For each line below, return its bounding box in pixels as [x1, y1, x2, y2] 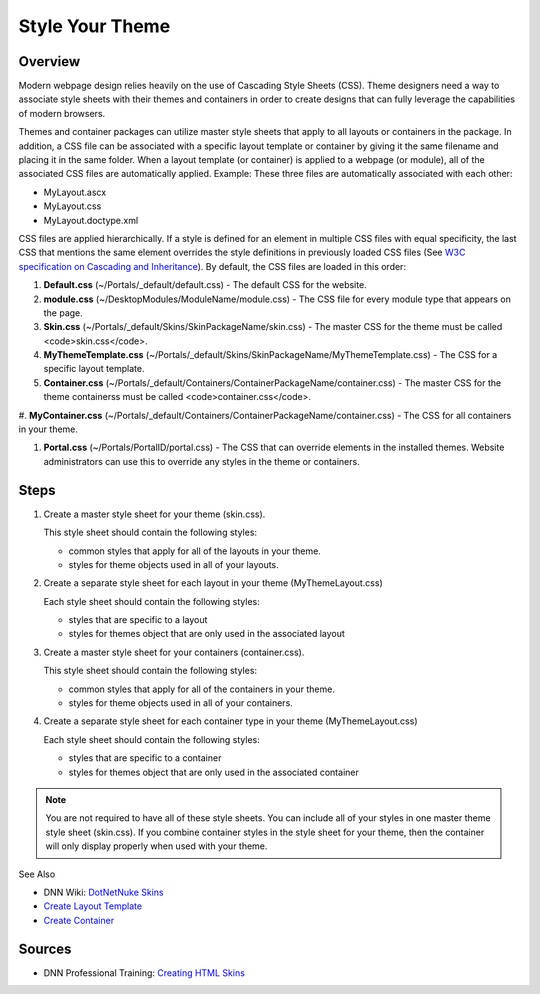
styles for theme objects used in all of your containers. [68, 697, 294, 709]
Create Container [43, 914, 115, 926]
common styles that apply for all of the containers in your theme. [68, 683, 335, 695]
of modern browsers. [18, 107, 106, 119]
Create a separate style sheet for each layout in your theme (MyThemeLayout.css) [43, 577, 384, 589]
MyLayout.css [43, 200, 102, 212]
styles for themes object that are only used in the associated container [68, 766, 359, 778]
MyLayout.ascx [43, 186, 107, 198]
